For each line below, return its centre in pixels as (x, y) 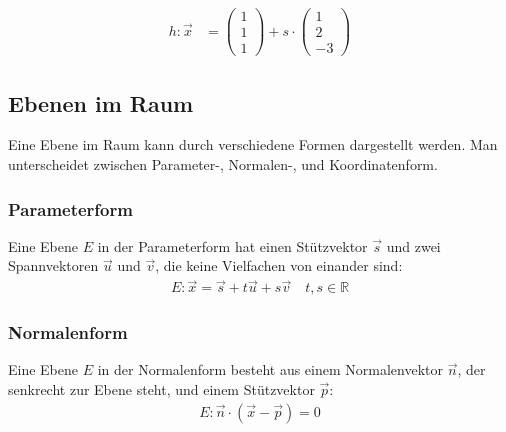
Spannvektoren (53, 265)
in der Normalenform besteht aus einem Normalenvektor (270, 369)
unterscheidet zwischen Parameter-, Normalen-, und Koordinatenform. (223, 163)
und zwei (413, 245)
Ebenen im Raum (101, 102)
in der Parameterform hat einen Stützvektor (232, 245)
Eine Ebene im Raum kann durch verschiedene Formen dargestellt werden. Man (253, 144)
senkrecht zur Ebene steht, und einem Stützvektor (161, 389)
